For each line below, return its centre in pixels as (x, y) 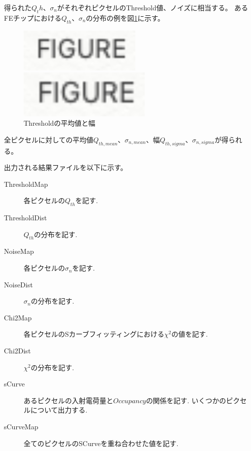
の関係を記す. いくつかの (186, 400)
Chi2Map (18, 317)
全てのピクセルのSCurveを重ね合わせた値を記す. (101, 443)
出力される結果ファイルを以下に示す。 (66, 167)
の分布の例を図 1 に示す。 (125, 17)
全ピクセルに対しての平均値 (49, 139)
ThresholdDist (26, 218)
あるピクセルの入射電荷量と (68, 400)
